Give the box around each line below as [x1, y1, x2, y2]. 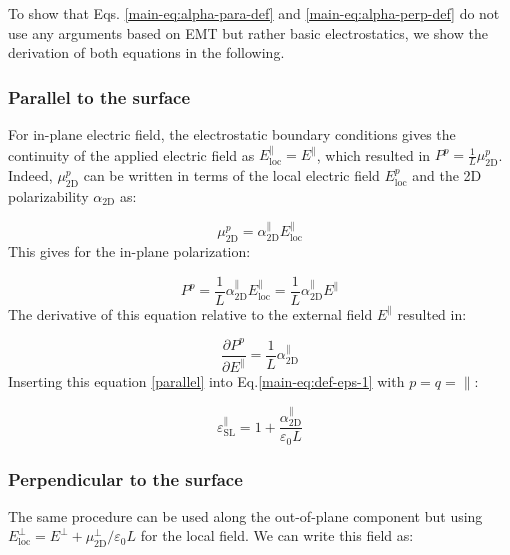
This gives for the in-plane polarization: [8, 241, 251, 262]
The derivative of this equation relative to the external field [8, 303, 373, 324]
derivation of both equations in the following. [8, 42, 285, 63]
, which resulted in [316, 144, 431, 165]
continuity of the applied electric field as [8, 144, 255, 165]
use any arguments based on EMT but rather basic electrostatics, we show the [8, 22, 488, 43]
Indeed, [8, 165, 53, 186]
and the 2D [412, 165, 482, 186]
